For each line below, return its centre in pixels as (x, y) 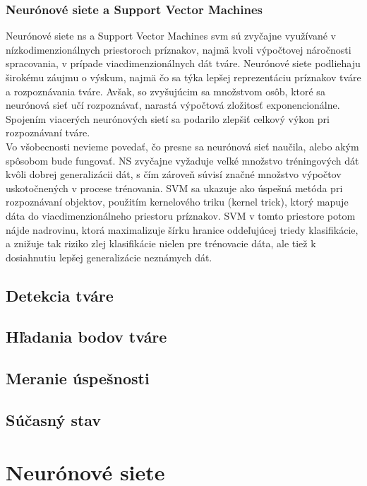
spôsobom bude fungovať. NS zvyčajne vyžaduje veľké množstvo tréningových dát (182, 160)
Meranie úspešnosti (78, 378)
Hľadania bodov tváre (86, 337)
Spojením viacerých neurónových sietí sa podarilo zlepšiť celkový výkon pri (168, 118)
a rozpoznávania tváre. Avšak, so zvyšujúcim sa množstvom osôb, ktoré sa (166, 91)
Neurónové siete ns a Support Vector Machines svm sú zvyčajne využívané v (171, 36)
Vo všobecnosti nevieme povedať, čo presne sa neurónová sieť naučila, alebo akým (182, 146)
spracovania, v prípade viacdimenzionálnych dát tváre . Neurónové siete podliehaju (183, 63)
